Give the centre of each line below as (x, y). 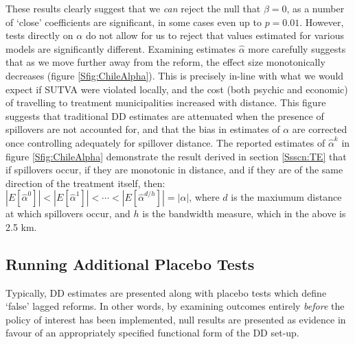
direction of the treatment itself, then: (85, 183)
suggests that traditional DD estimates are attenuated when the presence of (165, 115)
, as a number (316, 8)
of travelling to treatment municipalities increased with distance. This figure (166, 102)
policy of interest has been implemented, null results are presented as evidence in (176, 319)
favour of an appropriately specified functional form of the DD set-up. (152, 333)
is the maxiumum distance (286, 197)
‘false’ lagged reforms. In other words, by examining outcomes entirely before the (175, 306)
